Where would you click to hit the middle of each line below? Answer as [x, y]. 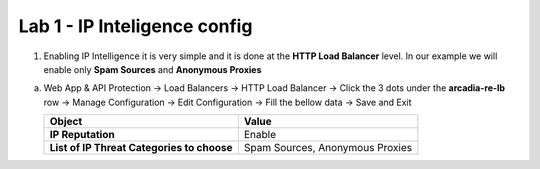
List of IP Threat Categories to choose [141, 148]
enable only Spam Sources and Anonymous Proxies [152, 69]
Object [66, 122]
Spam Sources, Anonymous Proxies [328, 148]
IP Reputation [82, 135]
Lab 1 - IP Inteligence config [135, 26]
